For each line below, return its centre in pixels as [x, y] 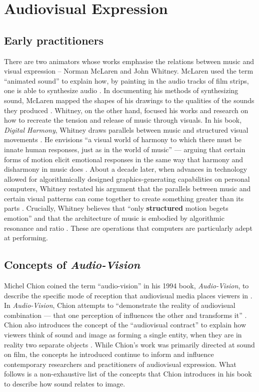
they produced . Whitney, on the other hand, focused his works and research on [126, 110]
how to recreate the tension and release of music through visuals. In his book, [123, 120]
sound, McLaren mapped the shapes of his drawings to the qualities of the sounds [129, 100]
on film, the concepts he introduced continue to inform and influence [109, 354]
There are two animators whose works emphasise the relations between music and [129, 61]
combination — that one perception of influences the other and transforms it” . [125, 315]
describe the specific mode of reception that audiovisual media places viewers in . [128, 295]
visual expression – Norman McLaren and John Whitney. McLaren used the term [129, 71]
